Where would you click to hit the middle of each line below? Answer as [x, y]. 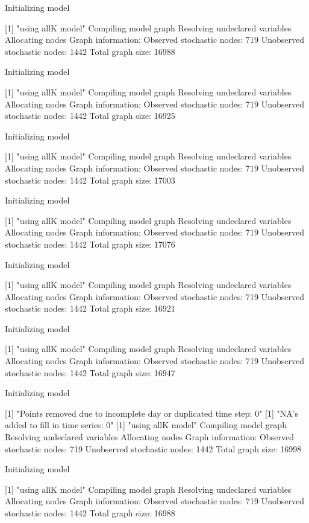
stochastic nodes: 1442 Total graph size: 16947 [90, 372]
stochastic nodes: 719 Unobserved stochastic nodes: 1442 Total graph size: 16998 [153, 448]
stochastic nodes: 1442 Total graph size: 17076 [90, 244]
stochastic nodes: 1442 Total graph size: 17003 [90, 180]
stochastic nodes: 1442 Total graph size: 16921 [90, 308]
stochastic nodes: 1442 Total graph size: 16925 [90, 116]
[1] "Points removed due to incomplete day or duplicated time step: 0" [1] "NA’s [152, 413]
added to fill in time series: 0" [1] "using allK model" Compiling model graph [146, 425]
